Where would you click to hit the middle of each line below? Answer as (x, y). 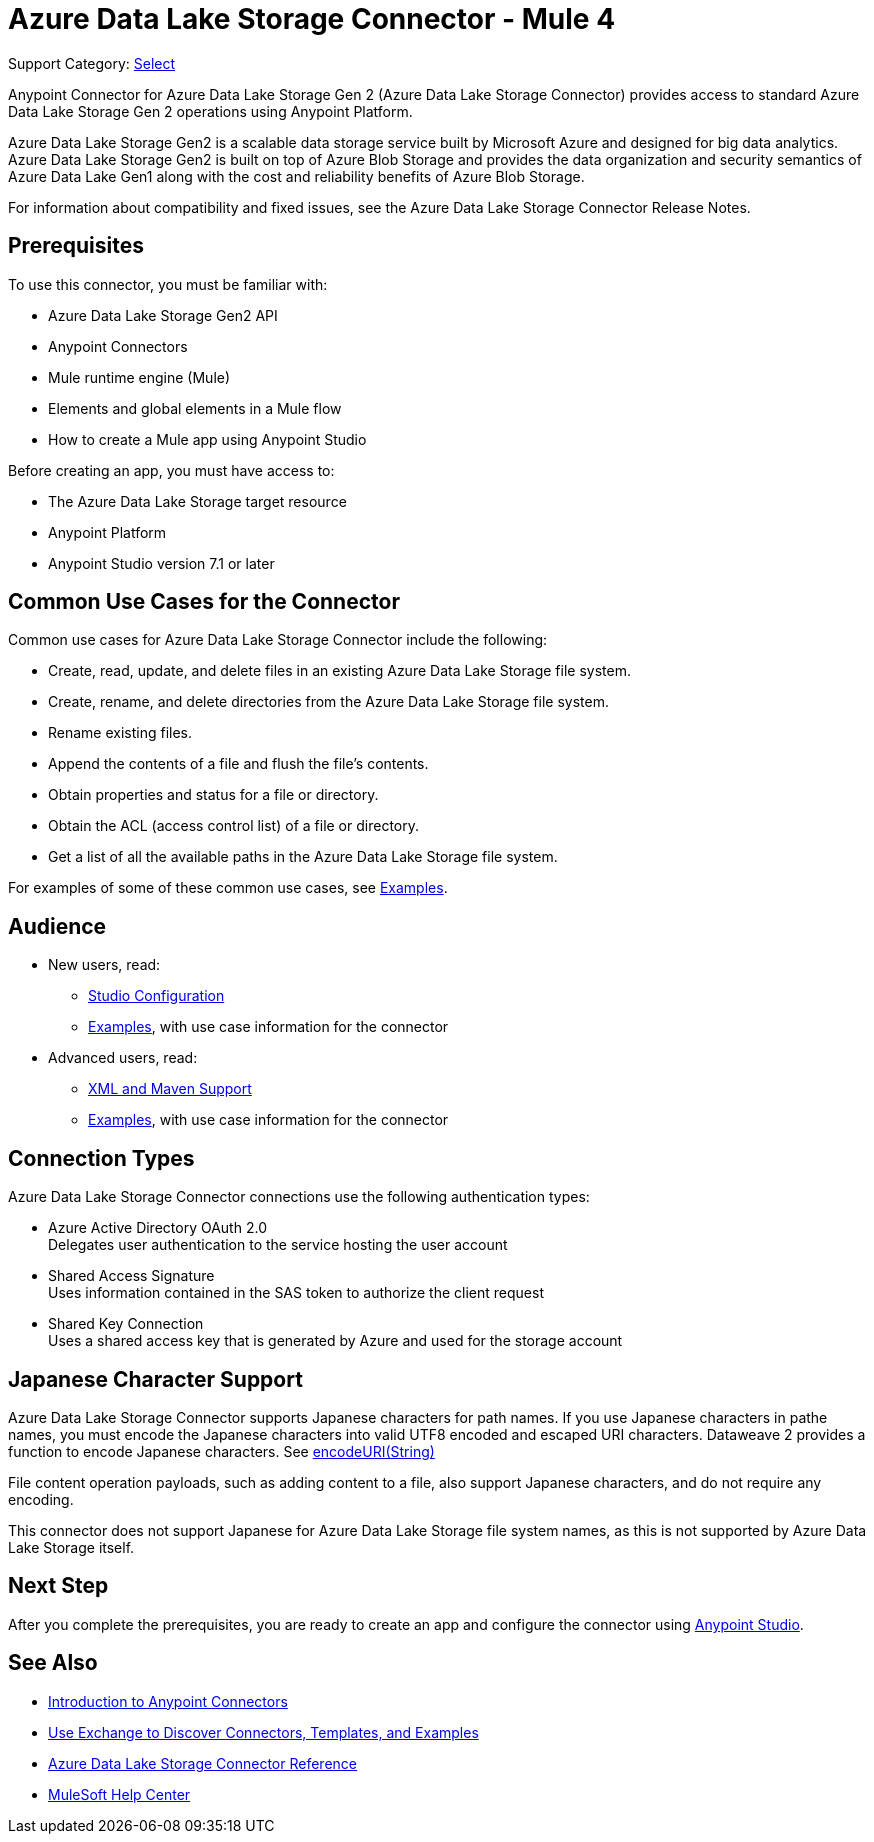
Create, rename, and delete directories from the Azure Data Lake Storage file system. (328, 702)
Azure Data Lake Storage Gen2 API (163, 315)
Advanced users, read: (123, 1058)
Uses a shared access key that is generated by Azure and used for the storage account (335, 1341)
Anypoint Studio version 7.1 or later (161, 563)
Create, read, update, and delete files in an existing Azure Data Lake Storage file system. (339, 671)
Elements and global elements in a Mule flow (195, 408)
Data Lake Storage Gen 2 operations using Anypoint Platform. (210, 111)
